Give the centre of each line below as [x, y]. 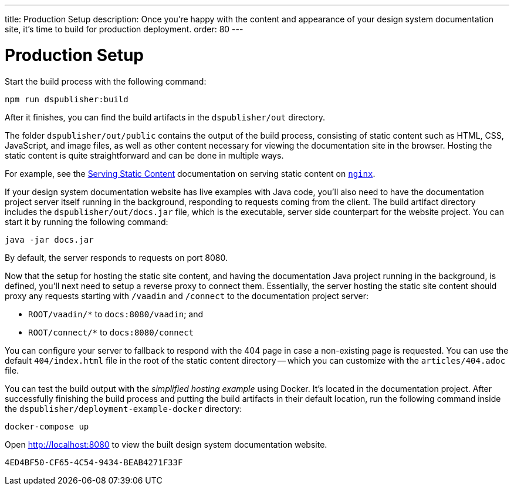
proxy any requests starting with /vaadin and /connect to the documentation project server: [187, 296]
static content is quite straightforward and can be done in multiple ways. [144, 155]
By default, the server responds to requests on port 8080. [116, 257]
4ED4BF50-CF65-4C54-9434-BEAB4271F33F [94, 462]
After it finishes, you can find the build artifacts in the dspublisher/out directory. [165, 117]
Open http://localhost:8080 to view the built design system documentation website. [166, 444]
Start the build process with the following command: [106, 81]
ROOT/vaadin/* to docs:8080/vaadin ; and [116, 314]
